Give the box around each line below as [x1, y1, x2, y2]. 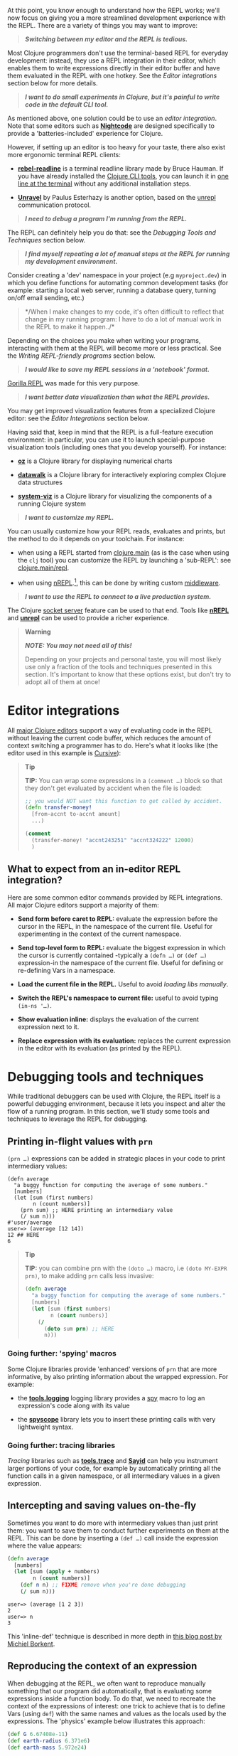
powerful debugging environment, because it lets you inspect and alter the [7, 1100, 226, 1108]
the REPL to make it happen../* [24, 323, 115, 331]
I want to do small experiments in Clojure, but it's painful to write [24, 92, 220, 101]
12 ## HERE [7, 1232, 40, 1239]
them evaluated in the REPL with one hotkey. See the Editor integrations [7, 71, 217, 80]
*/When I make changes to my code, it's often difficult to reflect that [24, 307, 225, 316]
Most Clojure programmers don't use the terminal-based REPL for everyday [7, 49, 229, 57]
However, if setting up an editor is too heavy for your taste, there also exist [7, 143, 226, 151]
